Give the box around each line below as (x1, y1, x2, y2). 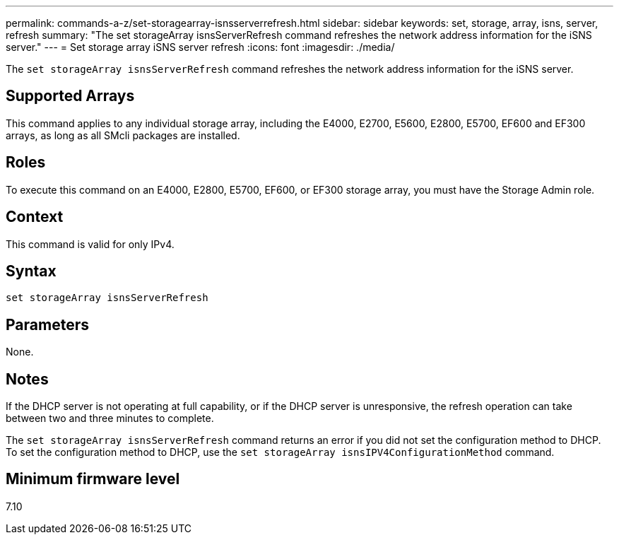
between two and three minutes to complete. (6, 412, 214, 425)
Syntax (6, 262, 57, 280)
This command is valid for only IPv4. (6, 237, 175, 250)
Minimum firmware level (6, 470, 180, 488)
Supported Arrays (6, 87, 135, 105)
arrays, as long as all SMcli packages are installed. (6, 129, 240, 141)
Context (6, 208, 64, 226)
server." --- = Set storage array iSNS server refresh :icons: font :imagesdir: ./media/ (6, 41, 395, 53)
